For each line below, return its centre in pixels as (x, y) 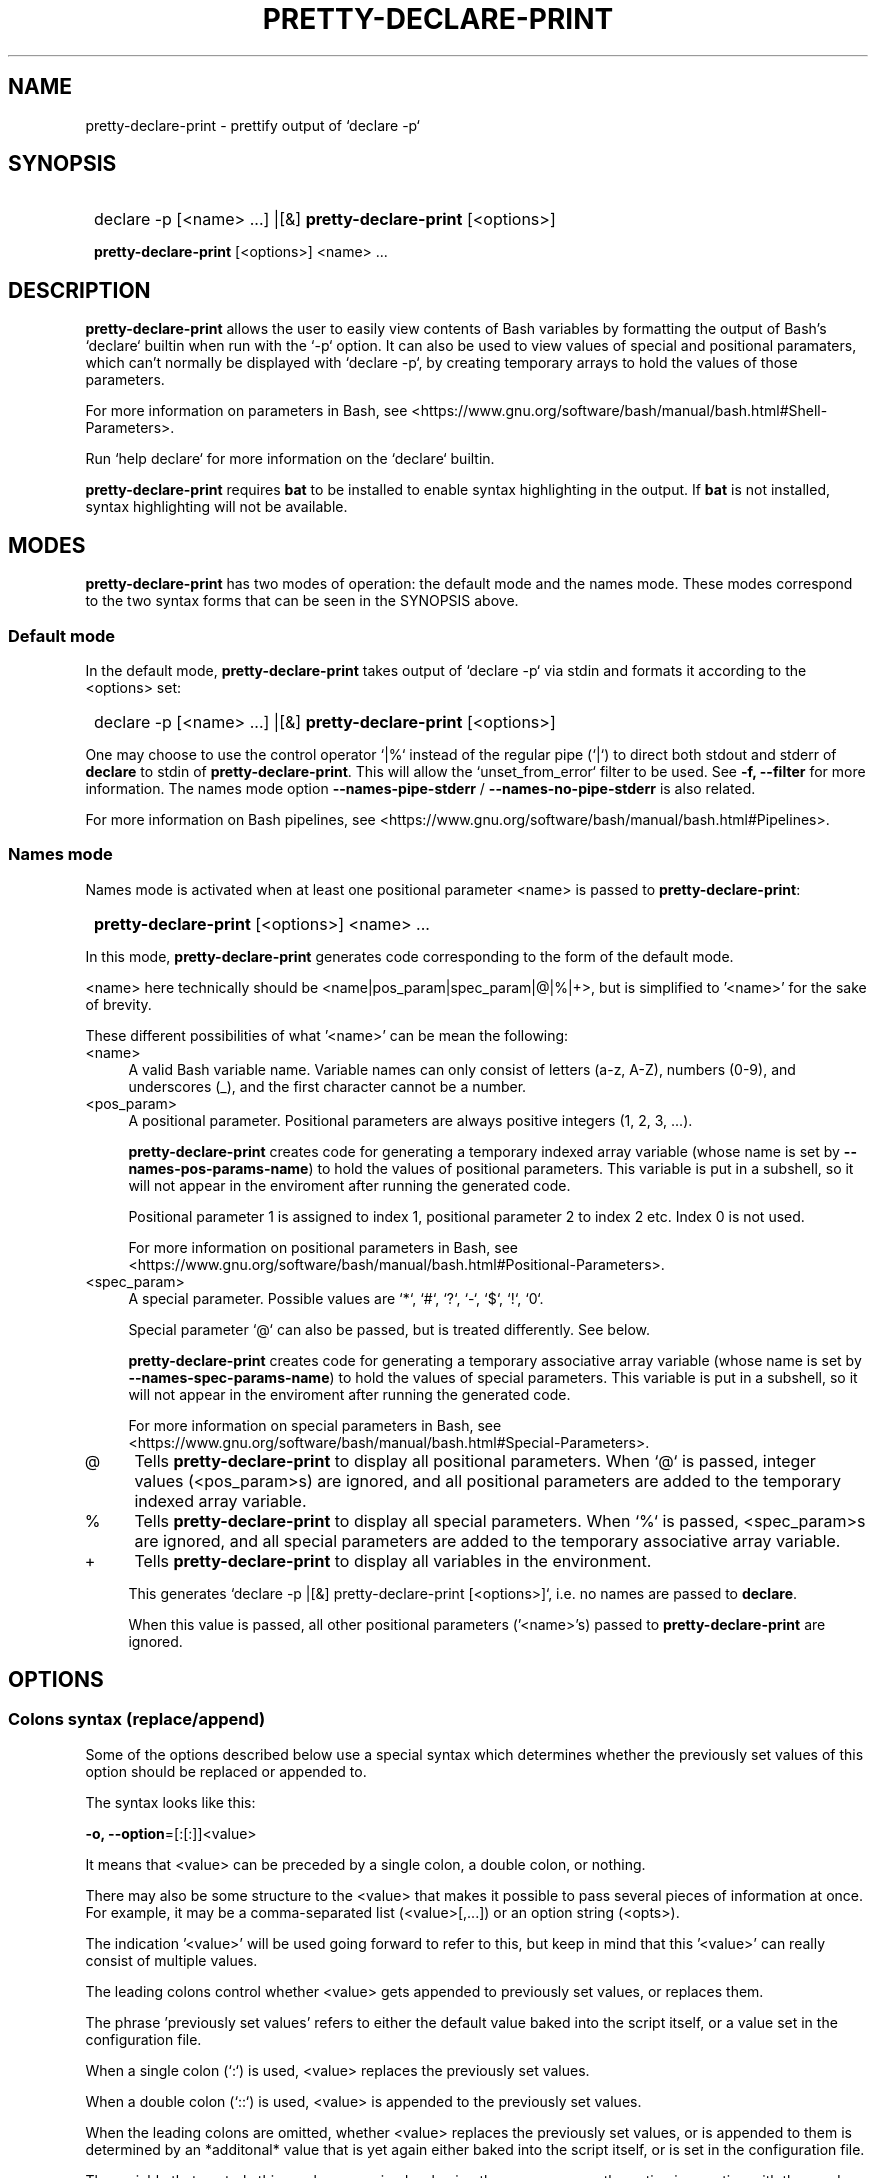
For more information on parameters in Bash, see (246, 411)
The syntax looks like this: (170, 1802)
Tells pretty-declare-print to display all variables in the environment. (393, 1560)
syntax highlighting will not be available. (216, 507)
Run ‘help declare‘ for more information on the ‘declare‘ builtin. (290, 459)
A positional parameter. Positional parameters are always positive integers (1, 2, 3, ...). (410, 1120)
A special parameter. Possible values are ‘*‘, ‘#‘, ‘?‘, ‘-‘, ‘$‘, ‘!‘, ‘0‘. (336, 1298)
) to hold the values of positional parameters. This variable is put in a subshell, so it (581, 1168)
